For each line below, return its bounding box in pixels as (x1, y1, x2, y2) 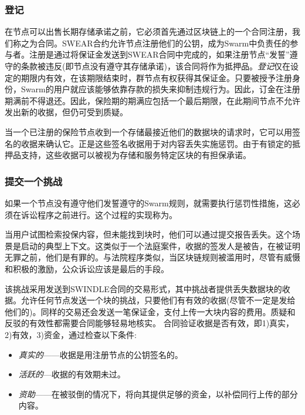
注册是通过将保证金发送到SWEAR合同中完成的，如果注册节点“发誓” (29, 48, 290, 61)
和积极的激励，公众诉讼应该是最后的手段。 (5, 262, 169, 275)
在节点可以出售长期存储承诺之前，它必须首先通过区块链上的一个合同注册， (5, 25, 292, 38)
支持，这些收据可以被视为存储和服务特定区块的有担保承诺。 (21, 149, 251, 161)
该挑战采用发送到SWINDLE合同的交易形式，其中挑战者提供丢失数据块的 (5, 282, 282, 294)
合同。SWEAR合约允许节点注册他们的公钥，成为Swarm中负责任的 (37, 36, 290, 49)
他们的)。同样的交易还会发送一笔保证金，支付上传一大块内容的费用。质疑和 (5, 305, 296, 317)
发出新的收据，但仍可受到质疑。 (5, 106, 128, 118)
